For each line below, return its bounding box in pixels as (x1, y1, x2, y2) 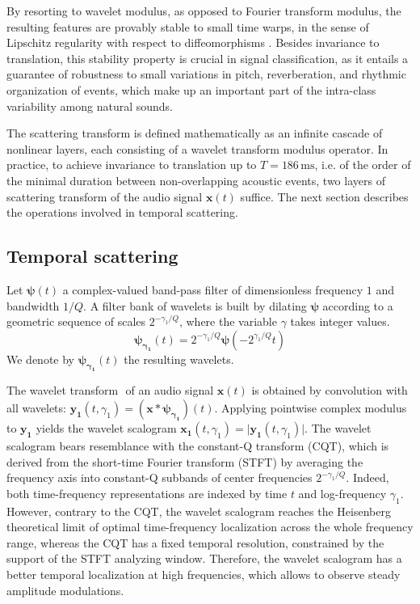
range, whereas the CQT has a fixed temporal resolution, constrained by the (6, 534, 384, 551)
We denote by (6, 350, 74, 367)
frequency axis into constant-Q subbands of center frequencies (6, 469, 313, 486)
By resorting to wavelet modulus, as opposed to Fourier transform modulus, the (6, 2, 401, 19)
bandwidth (6, 297, 60, 314)
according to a (322, 297, 393, 314)
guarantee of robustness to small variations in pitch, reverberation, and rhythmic (6, 65, 406, 82)
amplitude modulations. (6, 581, 124, 598)
